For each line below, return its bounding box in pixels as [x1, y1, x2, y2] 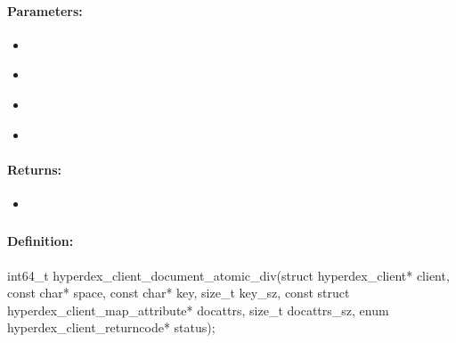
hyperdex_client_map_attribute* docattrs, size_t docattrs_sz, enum [7, 300, 389, 319]
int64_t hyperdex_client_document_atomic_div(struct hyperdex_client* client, [7, 265, 450, 284]
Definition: [7, 232, 74, 250]
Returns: [7, 159, 62, 178]
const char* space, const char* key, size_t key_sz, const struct [7, 283, 350, 302]
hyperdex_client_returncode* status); [7, 318, 216, 337]
